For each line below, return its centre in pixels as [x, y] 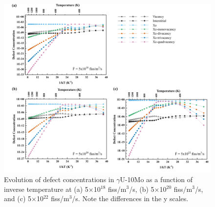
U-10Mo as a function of [156, 179]
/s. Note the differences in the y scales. [130, 198]
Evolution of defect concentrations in [59, 179]
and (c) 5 [18, 198]
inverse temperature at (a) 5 [46, 189]
